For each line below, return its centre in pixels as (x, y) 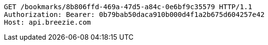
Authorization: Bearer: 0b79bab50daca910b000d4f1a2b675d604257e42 (134, 15)
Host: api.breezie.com (48, 22)
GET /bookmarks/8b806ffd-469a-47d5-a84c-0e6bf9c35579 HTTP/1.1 (128, 7)
